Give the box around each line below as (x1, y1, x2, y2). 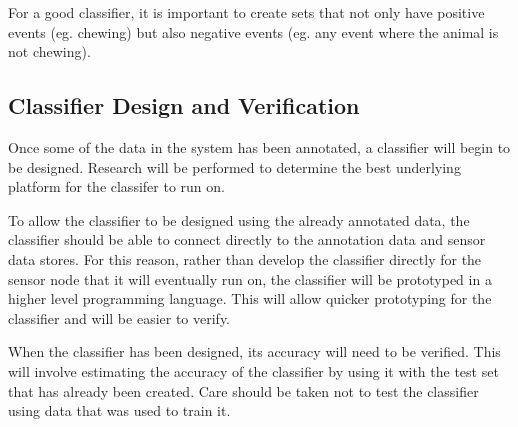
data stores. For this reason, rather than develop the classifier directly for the (8, 248, 482, 269)
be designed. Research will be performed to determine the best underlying (8, 156, 461, 177)
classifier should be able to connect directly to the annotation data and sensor (8, 229, 486, 250)
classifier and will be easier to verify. (8, 307, 231, 328)
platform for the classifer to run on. (8, 176, 225, 197)
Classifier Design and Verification (8, 90, 360, 121)
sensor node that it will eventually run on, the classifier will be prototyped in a (8, 268, 492, 289)
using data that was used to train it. (8, 400, 231, 421)
